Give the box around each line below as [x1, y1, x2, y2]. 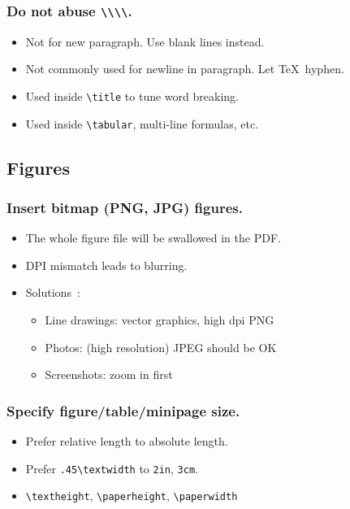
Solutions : [25, 284, 80, 301]
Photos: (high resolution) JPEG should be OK [45, 338, 277, 355]
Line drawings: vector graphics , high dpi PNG [45, 311, 274, 328]
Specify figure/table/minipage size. [6, 400, 240, 420]
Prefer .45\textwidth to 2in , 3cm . [25, 459, 198, 476]
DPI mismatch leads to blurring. [25, 256, 188, 273]
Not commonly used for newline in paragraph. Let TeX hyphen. [25, 60, 344, 77]
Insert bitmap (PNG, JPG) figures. [6, 197, 243, 217]
